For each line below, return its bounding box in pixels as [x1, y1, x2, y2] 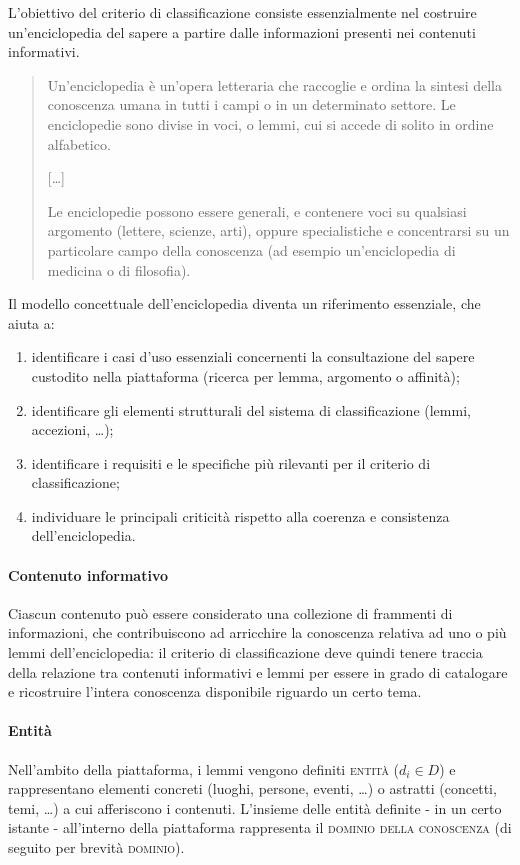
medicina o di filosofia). [47, 259, 191, 280]
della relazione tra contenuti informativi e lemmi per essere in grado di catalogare [8, 661, 508, 682]
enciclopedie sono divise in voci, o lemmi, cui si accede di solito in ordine [47, 113, 494, 134]
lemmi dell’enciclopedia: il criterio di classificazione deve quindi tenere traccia [8, 642, 483, 663]
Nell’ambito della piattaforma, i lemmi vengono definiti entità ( [8, 758, 400, 779]
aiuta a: [8, 312, 55, 333]
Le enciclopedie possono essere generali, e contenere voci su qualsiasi [47, 200, 467, 221]
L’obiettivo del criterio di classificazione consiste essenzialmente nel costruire [8, 2, 477, 22]
